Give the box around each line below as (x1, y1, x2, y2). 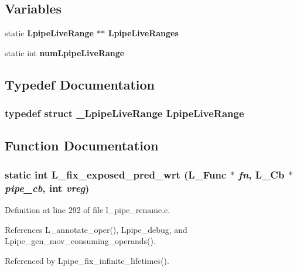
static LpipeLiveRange (5, 27, 94, 39)
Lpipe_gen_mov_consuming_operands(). (5, 235, 156, 247)
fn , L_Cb (238, 167, 285, 181)
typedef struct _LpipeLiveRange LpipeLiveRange (5, 106, 244, 121)
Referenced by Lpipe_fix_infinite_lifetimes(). (5, 254, 169, 266)
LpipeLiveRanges (108, 27, 179, 39)
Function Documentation (5, 136, 159, 155)
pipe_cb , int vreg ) (5, 180, 90, 195)
